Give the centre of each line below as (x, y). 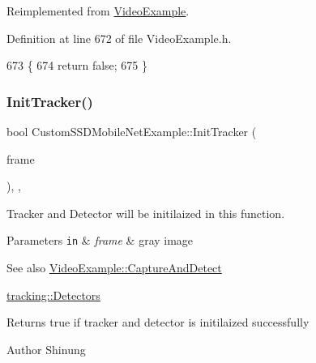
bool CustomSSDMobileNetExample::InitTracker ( (132, 131)
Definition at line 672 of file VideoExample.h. (119, 38)
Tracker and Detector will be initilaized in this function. (146, 213)
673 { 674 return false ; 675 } (77, 65)
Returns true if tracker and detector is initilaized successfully (158, 322)
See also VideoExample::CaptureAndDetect (114, 268)
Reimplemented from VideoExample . (98, 11)
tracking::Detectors (53, 295)
